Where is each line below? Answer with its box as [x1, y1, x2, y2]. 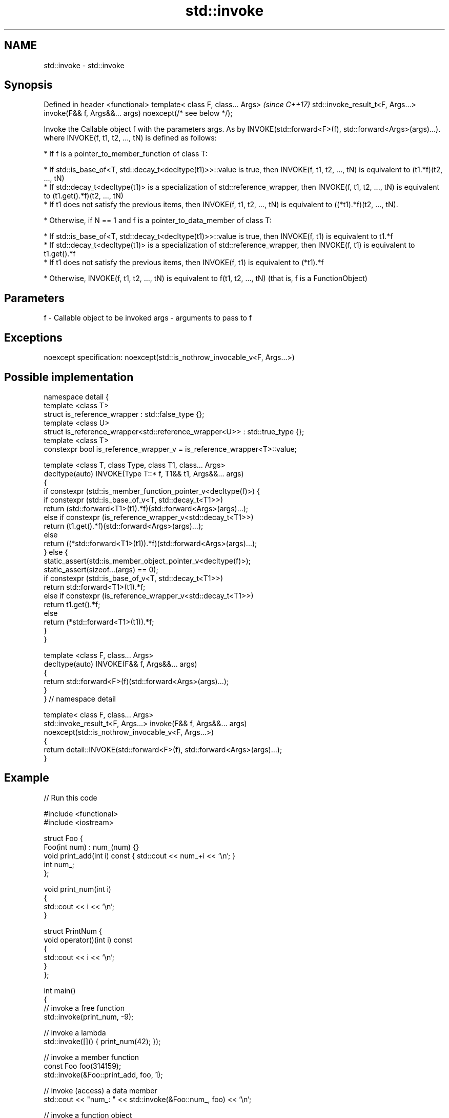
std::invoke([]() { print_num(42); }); [44, 1036, 161, 1046]
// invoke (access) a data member [44, 1086, 157, 1095]
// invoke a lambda [44, 1028, 106, 1037]
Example [4, 771, 49, 785]
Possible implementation [4, 370, 134, 384]
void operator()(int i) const [44, 935, 133, 944]
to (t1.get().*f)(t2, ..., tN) [44, 191, 124, 201]
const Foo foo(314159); [44, 1061, 121, 1070]
